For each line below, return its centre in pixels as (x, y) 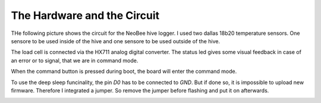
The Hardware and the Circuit (85, 15)
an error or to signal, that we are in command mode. (75, 60)
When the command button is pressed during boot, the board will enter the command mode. (124, 72)
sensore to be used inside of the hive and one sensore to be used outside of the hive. (115, 41)
